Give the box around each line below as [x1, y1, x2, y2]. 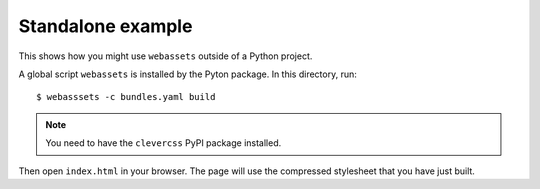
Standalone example [18, 15, 193, 37]
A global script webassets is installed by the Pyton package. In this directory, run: [18, 68, 357, 80]
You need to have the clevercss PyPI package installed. [45, 137, 282, 149]
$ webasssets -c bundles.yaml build [36, 91, 216, 103]
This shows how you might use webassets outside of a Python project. [18, 50, 313, 62]
